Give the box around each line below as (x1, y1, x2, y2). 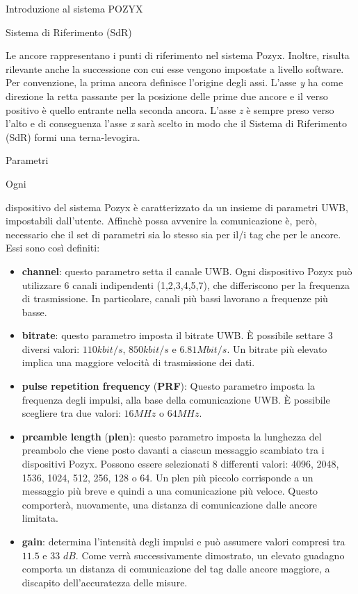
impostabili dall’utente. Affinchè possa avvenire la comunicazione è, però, (6, 213, 317, 228)
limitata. (22, 511, 58, 525)
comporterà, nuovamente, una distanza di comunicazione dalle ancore (22, 497, 317, 511)
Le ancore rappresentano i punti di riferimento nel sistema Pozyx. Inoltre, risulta (6, 48, 350, 63)
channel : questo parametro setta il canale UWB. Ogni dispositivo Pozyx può (22, 263, 352, 278)
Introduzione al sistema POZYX (6, 1, 143, 15)
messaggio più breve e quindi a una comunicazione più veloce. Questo (22, 484, 318, 498)
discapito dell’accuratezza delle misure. (22, 575, 188, 589)
